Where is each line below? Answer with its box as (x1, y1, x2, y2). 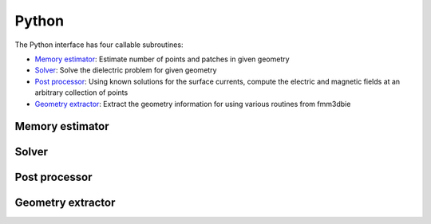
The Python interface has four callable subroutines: (14, 40, 184, 49)
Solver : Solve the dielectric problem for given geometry (34, 65, 217, 75)
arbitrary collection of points (34, 88, 129, 97)
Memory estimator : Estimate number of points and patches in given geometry (34, 54, 291, 64)
